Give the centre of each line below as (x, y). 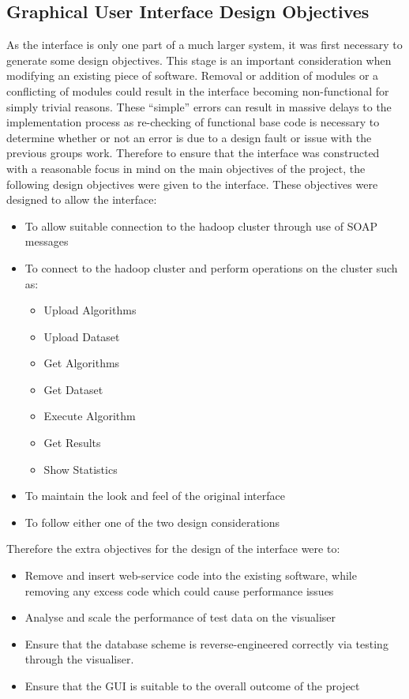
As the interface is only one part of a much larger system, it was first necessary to (204, 45)
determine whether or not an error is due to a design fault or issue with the (189, 137)
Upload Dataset (82, 336)
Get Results (72, 443)
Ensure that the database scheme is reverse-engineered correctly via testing (206, 643)
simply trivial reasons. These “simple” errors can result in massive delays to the (199, 106)
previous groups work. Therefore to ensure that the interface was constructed (193, 153)
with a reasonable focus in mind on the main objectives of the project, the (186, 168)
